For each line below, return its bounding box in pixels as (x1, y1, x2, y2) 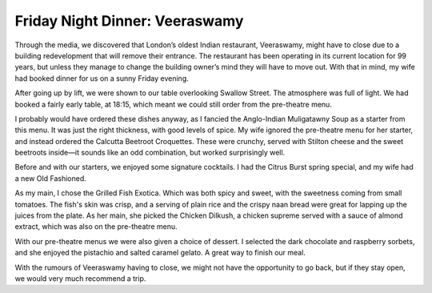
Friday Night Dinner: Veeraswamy (14, 12, 244, 30)
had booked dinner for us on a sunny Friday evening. (14, 73, 190, 83)
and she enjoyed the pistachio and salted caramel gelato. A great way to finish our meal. (14, 248, 306, 258)
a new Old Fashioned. (14, 173, 87, 183)
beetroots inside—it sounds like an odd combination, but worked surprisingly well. (14, 148, 286, 158)
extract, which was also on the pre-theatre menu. (14, 222, 178, 231)
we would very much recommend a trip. (14, 273, 146, 283)
